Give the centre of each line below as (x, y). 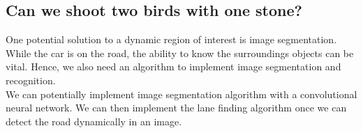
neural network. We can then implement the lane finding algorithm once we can (176, 108)
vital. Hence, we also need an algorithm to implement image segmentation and (173, 66)
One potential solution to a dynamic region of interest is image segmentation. (171, 39)
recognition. (31, 80)
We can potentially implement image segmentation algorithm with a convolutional (181, 94)
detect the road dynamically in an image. (94, 121)
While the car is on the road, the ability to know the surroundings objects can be (180, 53)
